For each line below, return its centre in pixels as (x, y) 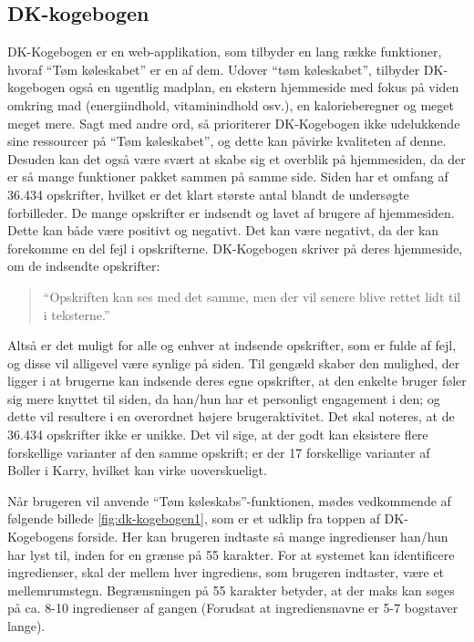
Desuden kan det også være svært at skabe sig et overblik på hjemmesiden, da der (237, 158)
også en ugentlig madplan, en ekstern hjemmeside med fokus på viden (264, 87)
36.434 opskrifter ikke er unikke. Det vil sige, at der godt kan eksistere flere (218, 435)
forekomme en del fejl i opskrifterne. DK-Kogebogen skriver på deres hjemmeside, (235, 248)
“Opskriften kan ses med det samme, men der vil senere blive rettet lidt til (252, 296)
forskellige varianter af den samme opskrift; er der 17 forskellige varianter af (219, 452)
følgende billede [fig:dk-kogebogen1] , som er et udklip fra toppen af (194, 518)
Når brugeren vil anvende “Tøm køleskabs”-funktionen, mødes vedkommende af (229, 500)
